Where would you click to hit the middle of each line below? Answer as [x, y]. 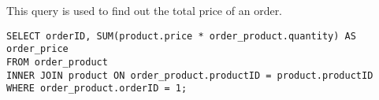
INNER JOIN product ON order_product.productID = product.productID [190, 75]
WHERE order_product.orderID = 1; [97, 89]
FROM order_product [57, 62]
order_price [37, 49]
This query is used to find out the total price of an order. [145, 10]
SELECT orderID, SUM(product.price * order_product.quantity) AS [181, 36]
